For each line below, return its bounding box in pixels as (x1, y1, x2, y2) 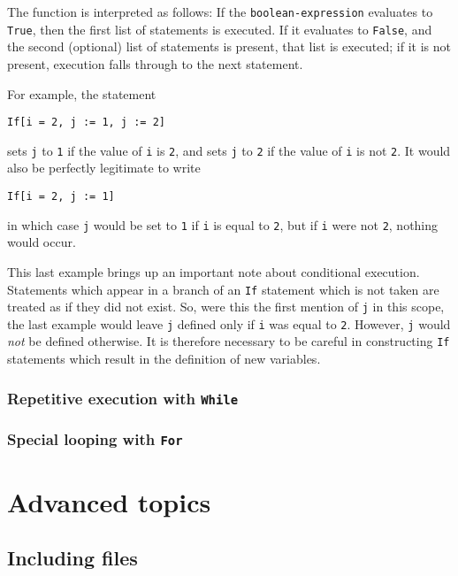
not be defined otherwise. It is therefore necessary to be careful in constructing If (7, 332, 450, 350)
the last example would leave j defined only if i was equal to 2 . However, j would (7, 314, 451, 333)
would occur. (7, 233, 76, 251)
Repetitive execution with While (7, 387, 239, 409)
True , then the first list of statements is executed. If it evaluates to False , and (7, 19, 432, 38)
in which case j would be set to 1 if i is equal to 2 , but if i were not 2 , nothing (7, 215, 439, 234)
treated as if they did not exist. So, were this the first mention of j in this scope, (7, 297, 445, 316)
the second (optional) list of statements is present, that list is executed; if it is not (7, 37, 451, 56)
